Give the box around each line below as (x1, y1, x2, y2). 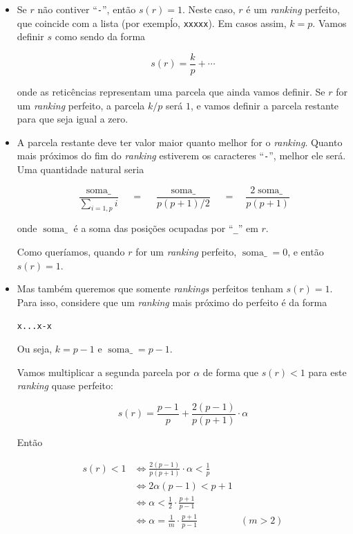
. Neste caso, (182, 2, 236, 16)
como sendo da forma (55, 29, 146, 44)
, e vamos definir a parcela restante (190, 98, 339, 112)
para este (308, 364, 347, 379)
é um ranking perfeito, (246, 2, 340, 16)
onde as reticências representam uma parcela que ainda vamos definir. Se (17, 84, 325, 98)
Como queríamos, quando (17, 244, 125, 259)
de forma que (202, 364, 258, 379)
